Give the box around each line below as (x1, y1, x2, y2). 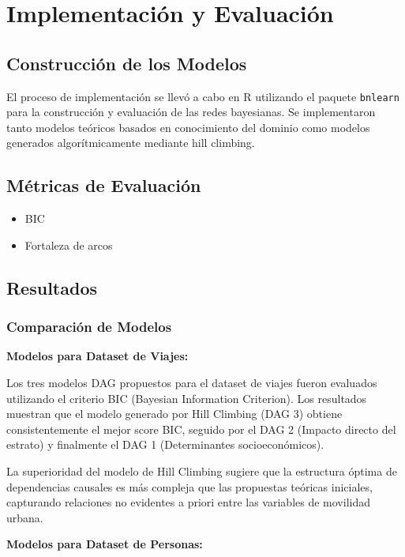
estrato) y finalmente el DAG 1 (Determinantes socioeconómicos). (6, 436, 324, 453)
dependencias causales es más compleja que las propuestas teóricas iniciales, (6, 478, 373, 495)
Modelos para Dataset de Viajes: (6, 348, 189, 364)
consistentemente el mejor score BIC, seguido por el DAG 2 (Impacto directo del (6, 420, 396, 437)
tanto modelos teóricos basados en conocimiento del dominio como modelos (6, 119, 370, 135)
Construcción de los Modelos (6, 51, 247, 75)
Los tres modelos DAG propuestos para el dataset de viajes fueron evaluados (6, 374, 377, 390)
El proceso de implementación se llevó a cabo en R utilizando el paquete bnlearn (6, 88, 399, 104)
